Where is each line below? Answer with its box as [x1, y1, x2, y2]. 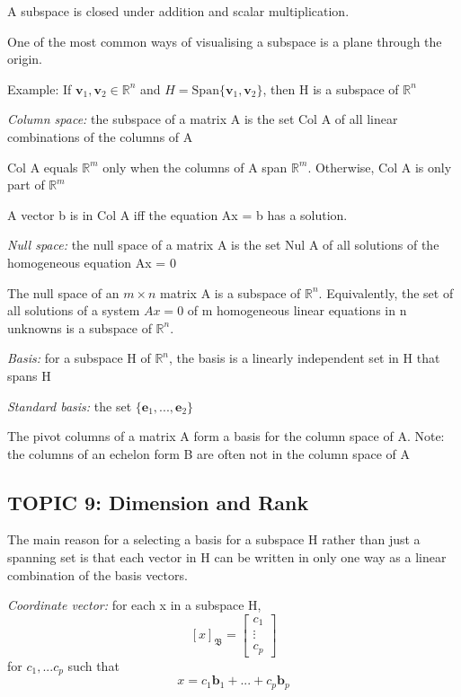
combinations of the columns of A [7, 127, 193, 146]
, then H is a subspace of [262, 79, 399, 98]
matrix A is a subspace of [160, 283, 301, 302]
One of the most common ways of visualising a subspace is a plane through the [7, 31, 442, 50]
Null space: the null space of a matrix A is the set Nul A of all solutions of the [7, 235, 439, 254]
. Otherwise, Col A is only [307, 157, 452, 176]
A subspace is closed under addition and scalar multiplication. [7, 2, 350, 20]
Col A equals [7, 157, 78, 176]
